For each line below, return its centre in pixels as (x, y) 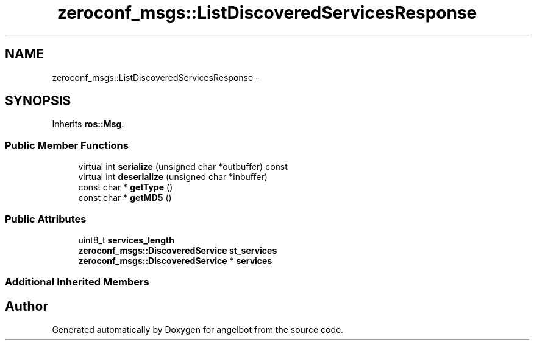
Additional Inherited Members (77, 282)
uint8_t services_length (126, 240)
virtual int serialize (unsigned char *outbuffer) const (183, 167)
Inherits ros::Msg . (88, 124)
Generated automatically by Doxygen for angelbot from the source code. (198, 330)
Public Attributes (46, 219)
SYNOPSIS (38, 101)
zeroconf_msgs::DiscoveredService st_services (178, 250)
